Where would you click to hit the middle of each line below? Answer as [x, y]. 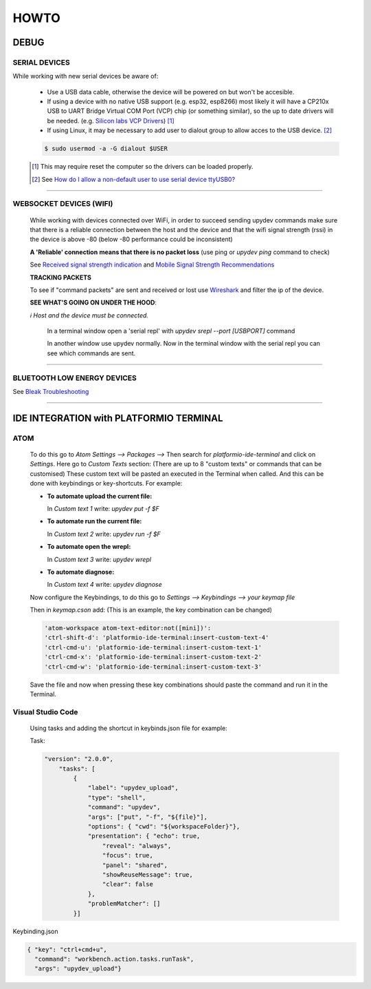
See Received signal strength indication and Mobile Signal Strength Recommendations [152, 264]
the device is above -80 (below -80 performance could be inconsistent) [131, 239]
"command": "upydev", [124, 807]
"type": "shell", [117, 798]
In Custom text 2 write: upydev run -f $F [104, 534]
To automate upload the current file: [100, 496]
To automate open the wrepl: [89, 547]
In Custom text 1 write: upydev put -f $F [103, 508]
